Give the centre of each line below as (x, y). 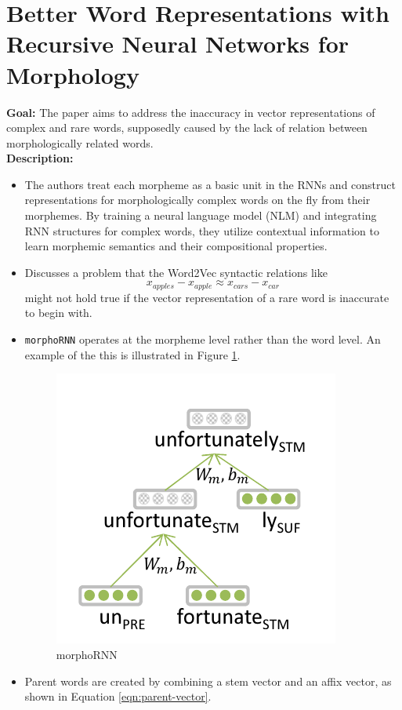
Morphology (73, 74)
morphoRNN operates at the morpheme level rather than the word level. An (203, 339)
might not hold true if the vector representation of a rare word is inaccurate (207, 297)
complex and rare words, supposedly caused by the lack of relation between (187, 127)
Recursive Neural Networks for (177, 44)
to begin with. (58, 313)
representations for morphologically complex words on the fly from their (197, 200)
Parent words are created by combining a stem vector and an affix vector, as (208, 681)
